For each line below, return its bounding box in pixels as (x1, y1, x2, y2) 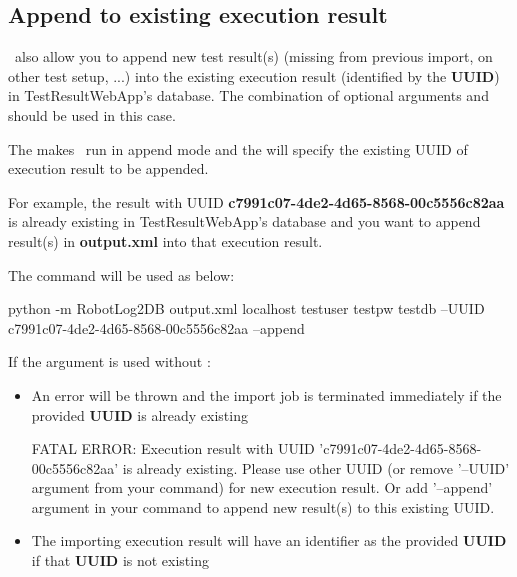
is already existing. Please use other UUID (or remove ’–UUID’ (122, 457, 510, 478)
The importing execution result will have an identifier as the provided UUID (31, 530, 507, 551)
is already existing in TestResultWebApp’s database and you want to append (8, 211, 481, 232)
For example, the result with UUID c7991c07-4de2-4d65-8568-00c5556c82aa (8, 191, 505, 212)
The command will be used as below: (8, 264, 235, 285)
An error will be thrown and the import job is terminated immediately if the (31, 384, 502, 405)
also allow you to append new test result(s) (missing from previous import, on (14, 46, 493, 67)
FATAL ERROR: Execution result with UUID (31, 438, 315, 459)
